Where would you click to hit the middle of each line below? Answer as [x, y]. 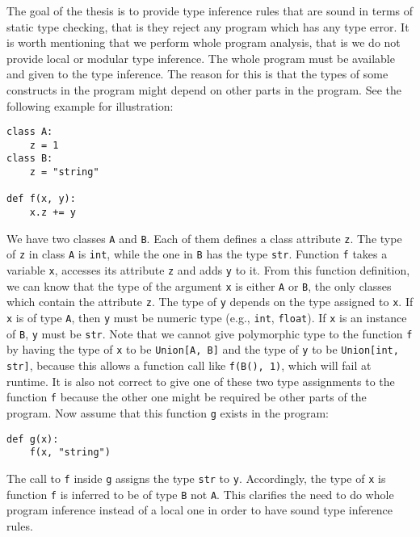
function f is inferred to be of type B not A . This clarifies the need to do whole [200, 494]
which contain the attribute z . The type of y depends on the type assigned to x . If [210, 302]
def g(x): [33, 439]
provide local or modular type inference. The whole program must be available [201, 58]
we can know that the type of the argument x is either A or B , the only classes [199, 285]
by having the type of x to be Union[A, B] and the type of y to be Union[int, [203, 349]
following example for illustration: [90, 105]
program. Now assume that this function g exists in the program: [168, 412]
